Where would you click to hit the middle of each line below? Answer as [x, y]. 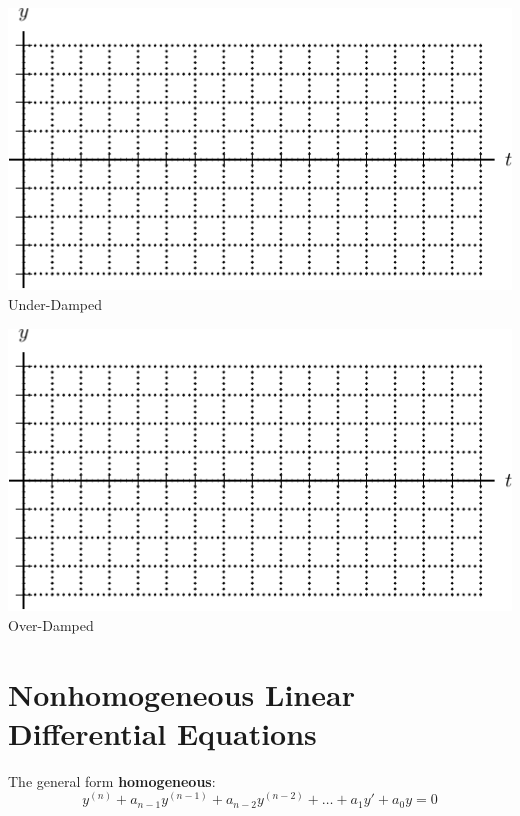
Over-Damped [51, 624]
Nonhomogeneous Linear [181, 693]
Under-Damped [55, 304]
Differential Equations [162, 732]
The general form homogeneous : [112, 780]
